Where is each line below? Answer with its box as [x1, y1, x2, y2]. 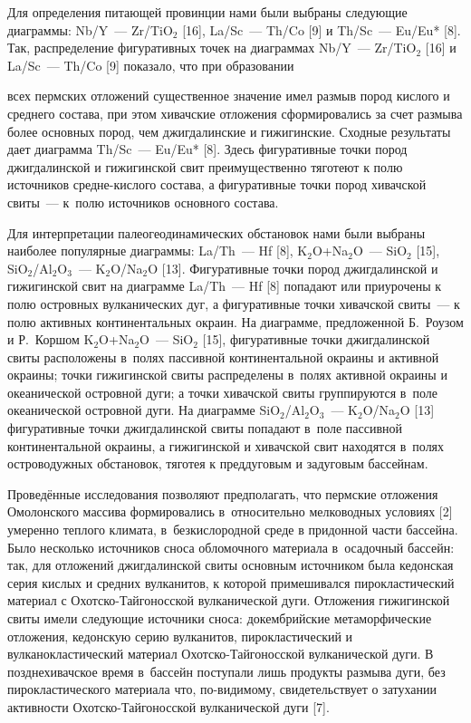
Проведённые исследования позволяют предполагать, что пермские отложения [7, 484, 438, 503]
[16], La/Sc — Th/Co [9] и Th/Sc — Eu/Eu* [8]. [182, 20, 461, 39]
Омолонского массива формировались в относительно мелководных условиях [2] [7, 502, 453, 521]
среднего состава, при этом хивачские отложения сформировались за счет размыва [7, 103, 463, 122]
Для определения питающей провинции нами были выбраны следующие [7, 3, 408, 21]
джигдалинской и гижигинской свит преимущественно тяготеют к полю [7, 157, 403, 176]
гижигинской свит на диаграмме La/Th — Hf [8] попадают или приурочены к [7, 276, 442, 295]
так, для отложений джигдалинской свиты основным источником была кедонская [7, 555, 454, 574]
